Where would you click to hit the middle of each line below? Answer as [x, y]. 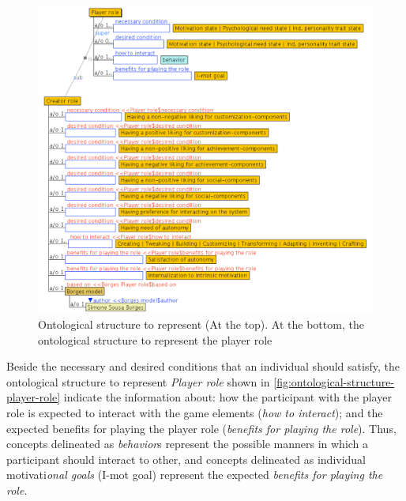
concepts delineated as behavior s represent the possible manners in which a [188, 444]
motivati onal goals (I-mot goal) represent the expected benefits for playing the [195, 475]
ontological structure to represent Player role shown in [138, 381]
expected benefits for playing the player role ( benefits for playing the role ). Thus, [201, 428]
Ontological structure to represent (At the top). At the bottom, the [201, 324]
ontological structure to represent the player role [155, 339]
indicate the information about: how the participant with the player [227, 397]
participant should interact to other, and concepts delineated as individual [186, 459]
